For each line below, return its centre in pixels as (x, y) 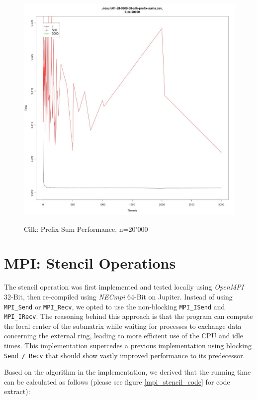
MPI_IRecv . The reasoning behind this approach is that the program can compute (128, 316)
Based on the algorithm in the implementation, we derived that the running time (128, 372)
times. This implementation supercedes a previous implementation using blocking (128, 345)
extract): (17, 391)
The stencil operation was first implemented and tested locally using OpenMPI (124, 287)
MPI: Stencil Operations (90, 263)
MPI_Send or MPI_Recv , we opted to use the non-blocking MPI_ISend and (115, 306)
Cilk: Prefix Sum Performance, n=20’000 (86, 229)
